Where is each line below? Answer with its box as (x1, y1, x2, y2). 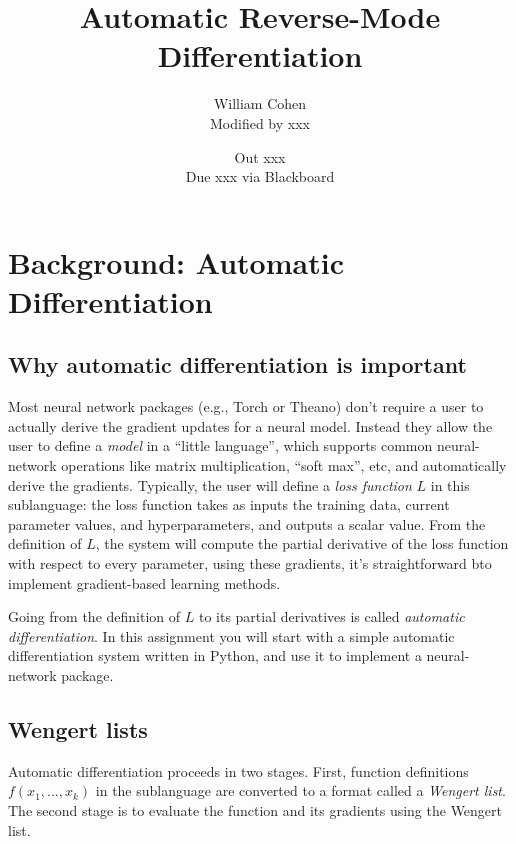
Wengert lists (8, 713, 148, 744)
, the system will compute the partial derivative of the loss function (95, 533, 509, 554)
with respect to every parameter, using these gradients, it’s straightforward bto (8, 553, 492, 574)
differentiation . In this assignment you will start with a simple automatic (8, 625, 455, 646)
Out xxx (234, 146, 286, 167)
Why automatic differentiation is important (8, 349, 467, 380)
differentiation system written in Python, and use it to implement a (8, 645, 422, 666)
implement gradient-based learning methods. (8, 572, 281, 593)
